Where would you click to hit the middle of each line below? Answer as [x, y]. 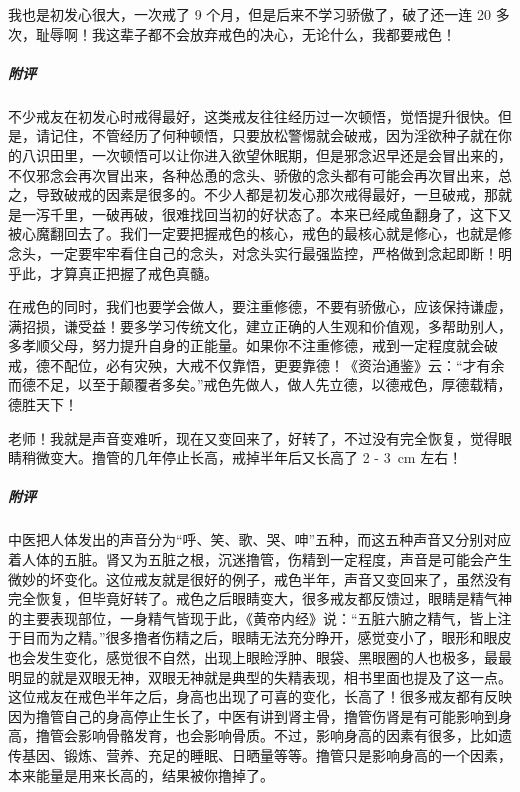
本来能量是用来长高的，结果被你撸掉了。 [141, 774]
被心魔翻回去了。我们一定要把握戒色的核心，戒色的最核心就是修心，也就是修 [260, 233]
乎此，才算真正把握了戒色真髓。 [113, 272]
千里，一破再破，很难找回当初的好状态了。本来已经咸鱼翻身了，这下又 [280, 213]
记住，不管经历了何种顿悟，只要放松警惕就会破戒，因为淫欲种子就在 [273, 135]
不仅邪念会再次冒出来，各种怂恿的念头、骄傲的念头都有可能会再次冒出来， [253, 174]
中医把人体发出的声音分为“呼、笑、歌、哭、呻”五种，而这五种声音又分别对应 [260, 539]
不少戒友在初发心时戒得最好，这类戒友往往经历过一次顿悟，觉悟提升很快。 [253, 115]
